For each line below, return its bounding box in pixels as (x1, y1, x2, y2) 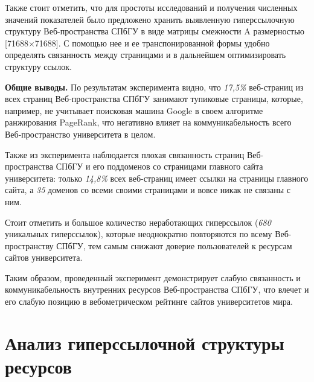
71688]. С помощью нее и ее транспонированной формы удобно (34, 36, 270, 49)
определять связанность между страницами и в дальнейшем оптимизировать (5, 48, 286, 61)
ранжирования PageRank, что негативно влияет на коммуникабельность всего (5, 116, 292, 129)
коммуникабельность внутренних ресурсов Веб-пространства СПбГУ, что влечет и (5, 283, 309, 296)
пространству (5, 239, 54, 252)
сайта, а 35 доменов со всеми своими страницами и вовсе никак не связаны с (5, 183, 291, 196)
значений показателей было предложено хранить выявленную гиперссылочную (5, 13, 295, 25)
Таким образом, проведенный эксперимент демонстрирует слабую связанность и (5, 271, 301, 284)
